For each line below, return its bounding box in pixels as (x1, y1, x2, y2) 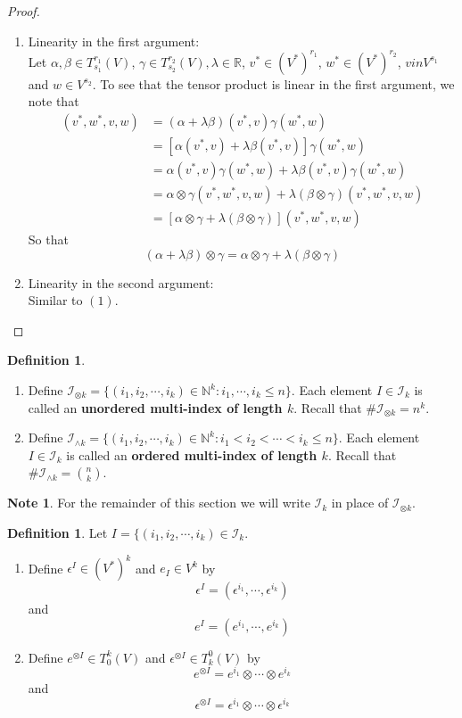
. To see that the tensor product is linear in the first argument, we (92, 74, 455, 93)
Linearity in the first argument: (28, 31, 200, 50)
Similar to (28, 291, 83, 309)
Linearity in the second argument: (28, 273, 214, 292)
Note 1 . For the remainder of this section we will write (7, 493, 310, 512)
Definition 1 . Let (7, 523, 108, 541)
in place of (331, 493, 389, 512)
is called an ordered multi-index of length (66, 445, 318, 464)
